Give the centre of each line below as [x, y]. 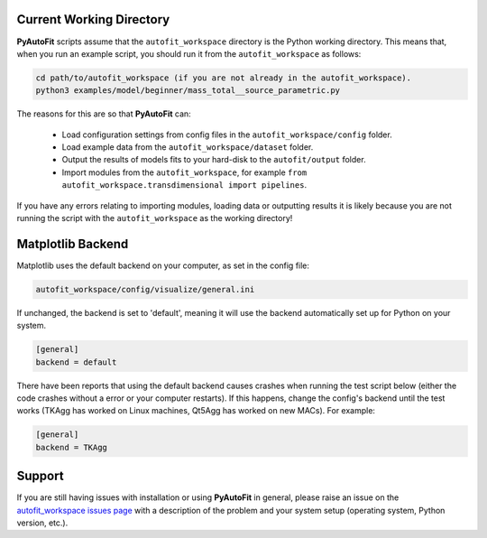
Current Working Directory [93, 19]
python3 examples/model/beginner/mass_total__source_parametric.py [188, 91]
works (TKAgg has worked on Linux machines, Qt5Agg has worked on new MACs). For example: [196, 411]
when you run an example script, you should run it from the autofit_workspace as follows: [189, 53]
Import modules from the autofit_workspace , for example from [184, 172]
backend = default [76, 362]
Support [40, 476]
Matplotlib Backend [73, 244]
